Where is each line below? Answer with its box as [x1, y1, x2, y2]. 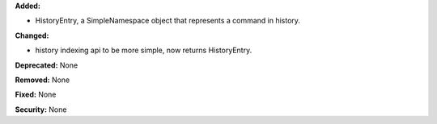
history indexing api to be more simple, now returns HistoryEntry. [35, 45, 252, 56]
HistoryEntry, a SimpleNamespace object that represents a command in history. [35, 16, 301, 26]
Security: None [15, 105, 67, 114]
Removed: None [15, 75, 70, 85]
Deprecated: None [15, 60, 78, 70]
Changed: [15, 31, 49, 40]
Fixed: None [15, 89, 57, 100]
